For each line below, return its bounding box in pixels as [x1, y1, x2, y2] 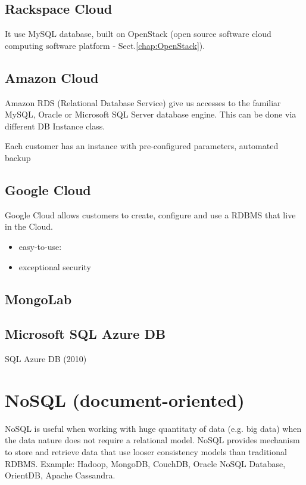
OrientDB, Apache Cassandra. [5, 469, 115, 481]
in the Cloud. [5, 220, 53, 233]
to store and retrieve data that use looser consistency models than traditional [5, 446, 287, 458]
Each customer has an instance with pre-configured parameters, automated [5, 140, 279, 152]
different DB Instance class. [5, 119, 105, 132]
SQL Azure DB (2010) [5, 353, 87, 365]
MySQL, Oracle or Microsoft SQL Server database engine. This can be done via [5, 108, 296, 121]
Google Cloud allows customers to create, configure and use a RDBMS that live [5, 208, 296, 221]
